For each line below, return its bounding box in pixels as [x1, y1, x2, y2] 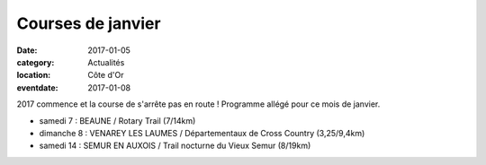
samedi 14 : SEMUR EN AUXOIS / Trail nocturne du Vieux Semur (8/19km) [39, 140, 311, 152]
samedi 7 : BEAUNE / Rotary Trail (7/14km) [39, 115, 196, 126]
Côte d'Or [87, 70, 124, 81]
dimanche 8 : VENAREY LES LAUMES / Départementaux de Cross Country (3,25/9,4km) [39, 127, 365, 138]
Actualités [87, 56, 125, 67]
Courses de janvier [16, 13, 161, 33]
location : [16, 70, 51, 81]
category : [16, 56, 55, 67]
